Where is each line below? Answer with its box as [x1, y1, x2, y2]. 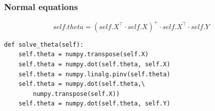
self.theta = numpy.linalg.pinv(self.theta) [18, 70, 171, 78]
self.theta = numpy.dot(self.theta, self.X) [18, 60, 171, 68]
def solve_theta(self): [4, 41, 84, 48]
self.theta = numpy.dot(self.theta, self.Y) [18, 100, 171, 107]
